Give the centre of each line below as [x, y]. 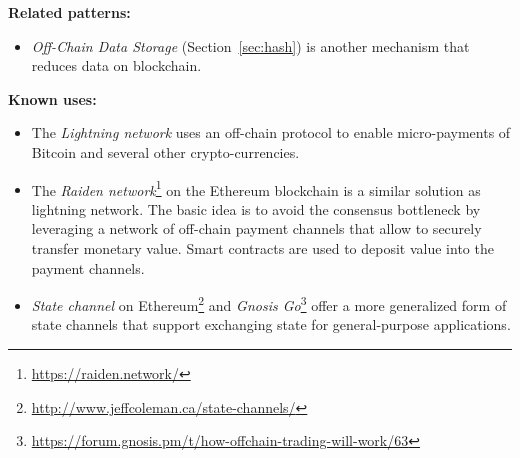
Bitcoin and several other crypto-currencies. [165, 151]
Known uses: [52, 98]
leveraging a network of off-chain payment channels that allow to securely [256, 228]
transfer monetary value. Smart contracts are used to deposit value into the [262, 248]
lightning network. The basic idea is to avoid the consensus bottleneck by [256, 208]
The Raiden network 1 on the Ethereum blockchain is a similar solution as [256, 188]
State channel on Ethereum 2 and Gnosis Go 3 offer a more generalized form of [269, 303]
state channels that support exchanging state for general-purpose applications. [271, 324]
